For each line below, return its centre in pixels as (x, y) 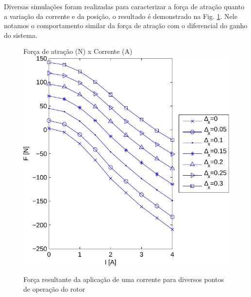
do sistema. (21, 35)
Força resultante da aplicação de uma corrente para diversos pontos (124, 279)
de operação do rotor (54, 289)
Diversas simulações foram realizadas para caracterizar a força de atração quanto (124, 6)
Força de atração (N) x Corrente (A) (78, 51)
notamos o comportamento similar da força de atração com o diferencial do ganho (126, 25)
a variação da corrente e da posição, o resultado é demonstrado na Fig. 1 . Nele (121, 16)
